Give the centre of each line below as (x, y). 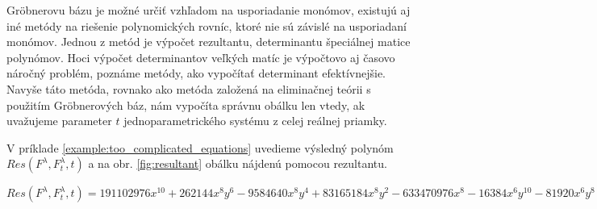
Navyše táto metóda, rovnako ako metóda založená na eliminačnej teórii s (189, 88)
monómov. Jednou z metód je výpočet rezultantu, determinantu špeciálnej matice (209, 42)
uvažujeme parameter (59, 121)
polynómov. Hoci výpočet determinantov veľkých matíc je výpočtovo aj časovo (201, 57)
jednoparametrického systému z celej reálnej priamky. (255, 121)
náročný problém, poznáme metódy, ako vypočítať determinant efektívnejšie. (196, 73)
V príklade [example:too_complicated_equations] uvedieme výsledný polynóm (200, 147)
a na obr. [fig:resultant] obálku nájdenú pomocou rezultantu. (238, 163)
